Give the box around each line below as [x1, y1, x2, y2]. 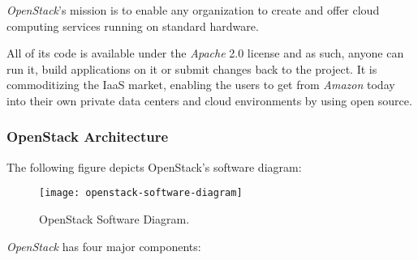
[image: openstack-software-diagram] [39, 187, 243, 199]
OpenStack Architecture [6, 126, 169, 147]
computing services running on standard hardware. [6, 17, 259, 34]
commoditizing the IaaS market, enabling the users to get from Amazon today [6, 76, 395, 93]
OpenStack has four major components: [6, 237, 201, 254]
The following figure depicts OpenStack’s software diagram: [6, 158, 302, 175]
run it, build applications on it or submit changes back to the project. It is [6, 60, 377, 77]
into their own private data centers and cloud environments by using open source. [6, 92, 412, 109]
